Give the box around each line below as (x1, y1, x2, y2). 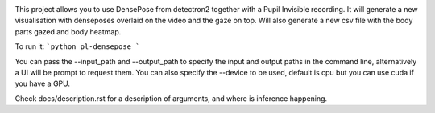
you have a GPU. (14, 79, 70, 88)
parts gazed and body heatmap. (14, 26, 122, 36)
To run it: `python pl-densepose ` (14, 42, 140, 51)
